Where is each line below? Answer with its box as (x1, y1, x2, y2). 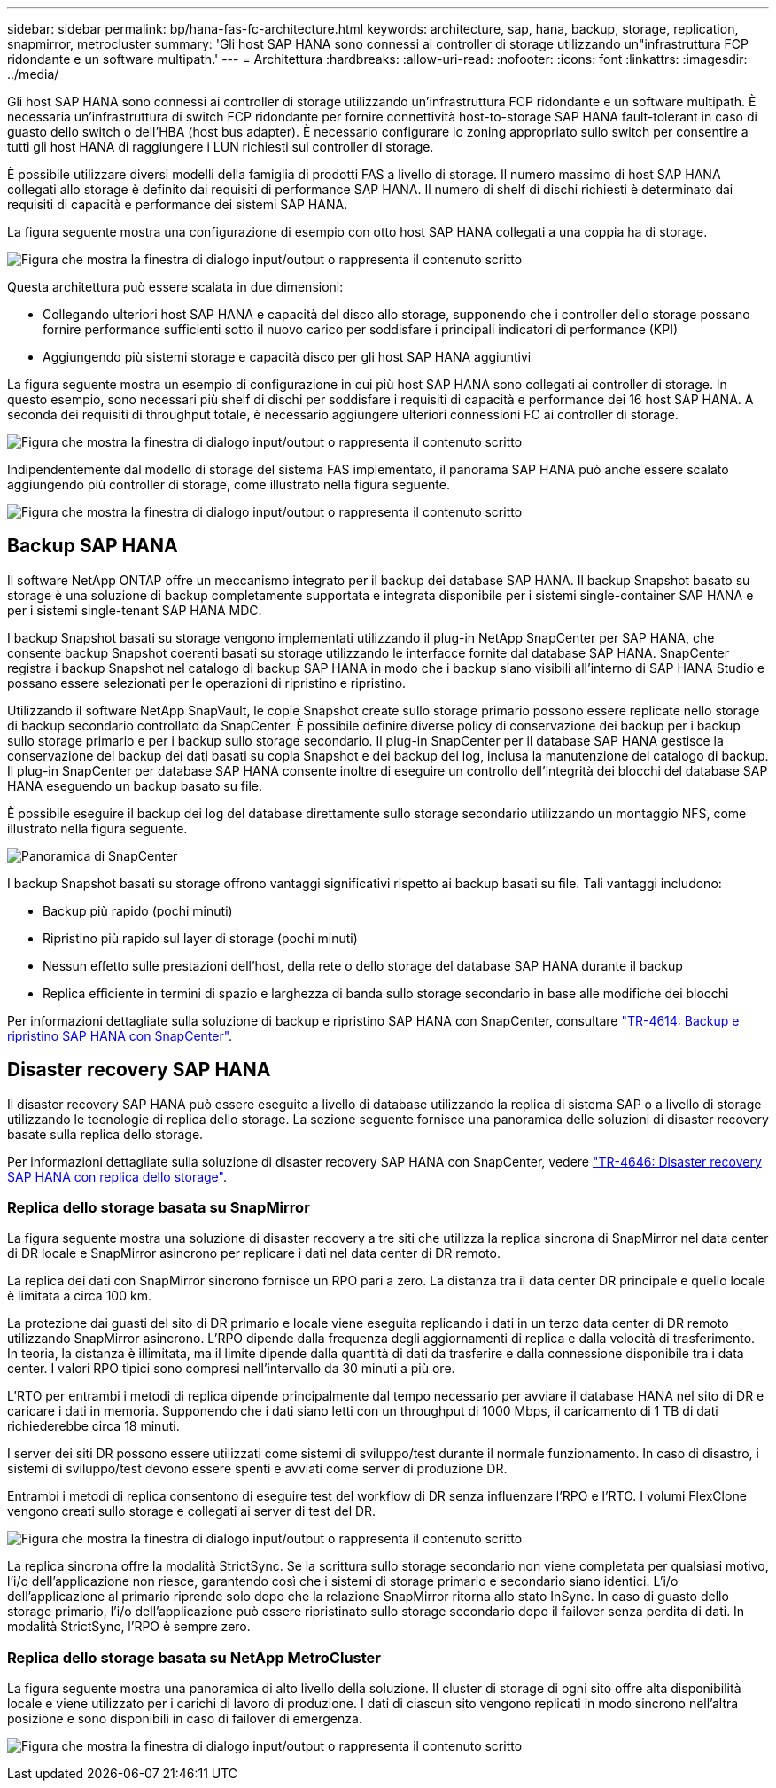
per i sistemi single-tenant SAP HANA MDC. (7, 602, 262, 618)
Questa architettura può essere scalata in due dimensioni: (7, 279, 344, 294)
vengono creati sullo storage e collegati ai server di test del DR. (7, 1503, 376, 1519)
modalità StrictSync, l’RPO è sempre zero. (7, 1619, 251, 1635)
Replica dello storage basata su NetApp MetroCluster (7, 1648, 381, 1667)
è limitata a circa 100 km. (7, 1288, 151, 1304)
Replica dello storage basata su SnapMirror (7, 1199, 310, 1217)
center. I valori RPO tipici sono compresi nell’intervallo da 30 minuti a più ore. (7, 1361, 455, 1377)
